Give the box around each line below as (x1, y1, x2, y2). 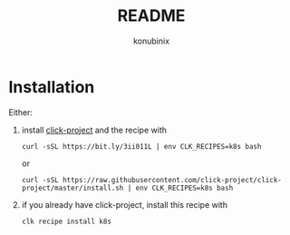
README (117, 5, 186, 26)
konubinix (133, 35, 169, 46)
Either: (8, 106, 34, 118)
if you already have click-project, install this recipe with (21, 199, 228, 210)
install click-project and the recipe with (21, 124, 167, 135)
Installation (8, 76, 95, 97)
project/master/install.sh (21, 183, 124, 192)
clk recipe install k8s (21, 217, 112, 226)
